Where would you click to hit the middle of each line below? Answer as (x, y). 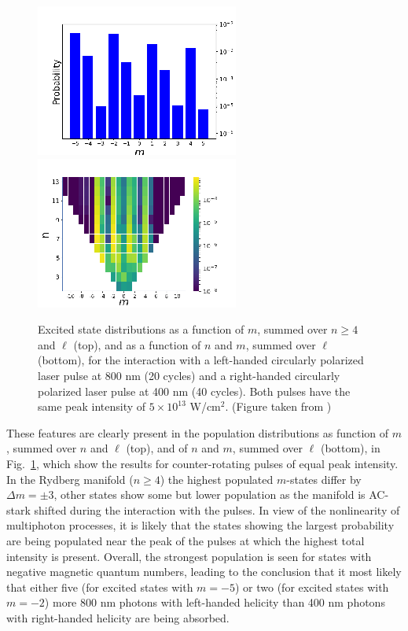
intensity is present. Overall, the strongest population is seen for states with (189, 556)
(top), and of (157, 448)
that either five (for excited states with (100, 587)
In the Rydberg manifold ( (70, 479)
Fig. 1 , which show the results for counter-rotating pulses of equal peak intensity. (202, 463)
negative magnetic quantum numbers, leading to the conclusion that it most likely (204, 572)
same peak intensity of (92, 406)
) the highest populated (217, 479)
